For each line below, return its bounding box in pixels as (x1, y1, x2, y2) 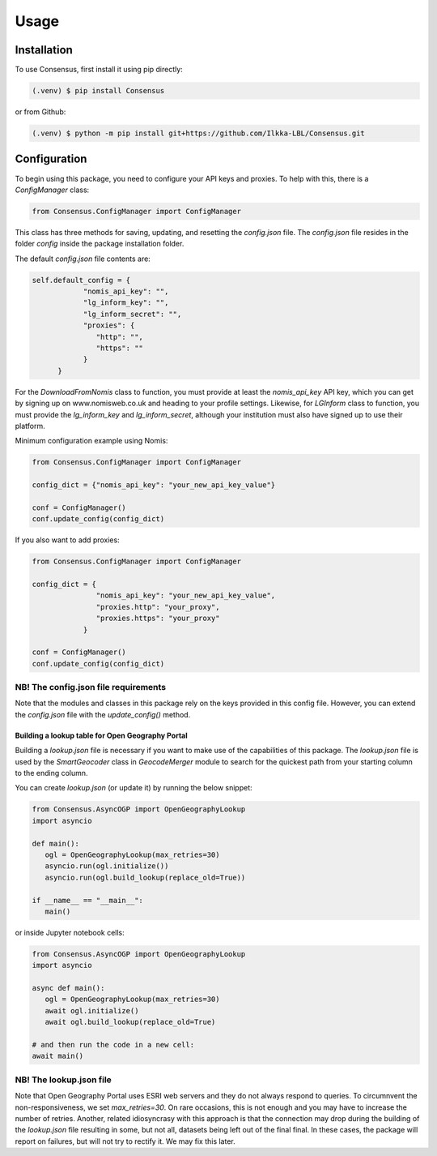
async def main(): (32, 983, 105, 993)
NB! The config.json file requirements (15, 682, 166, 693)
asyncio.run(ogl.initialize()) (45, 862, 169, 871)
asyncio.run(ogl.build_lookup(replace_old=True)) (45, 872, 246, 882)
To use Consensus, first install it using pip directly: (15, 65, 184, 75)
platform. (15, 421, 46, 430)
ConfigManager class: (15, 185, 90, 195)
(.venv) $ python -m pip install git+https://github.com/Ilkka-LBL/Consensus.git (32, 129, 366, 138)
